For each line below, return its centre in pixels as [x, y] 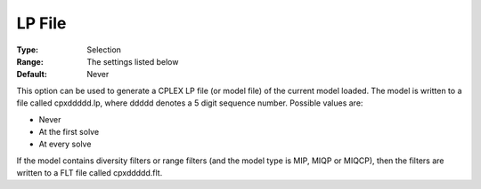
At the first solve [69, 131]
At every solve [65, 144]
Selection [104, 50]
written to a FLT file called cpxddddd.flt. [90, 173]
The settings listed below [133, 61]
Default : [32, 75]
